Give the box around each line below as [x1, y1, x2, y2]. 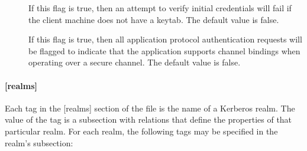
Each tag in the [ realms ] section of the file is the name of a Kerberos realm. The [5, 101, 295, 114]
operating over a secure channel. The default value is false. [28, 56, 241, 68]
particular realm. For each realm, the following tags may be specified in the [5, 124, 278, 137]
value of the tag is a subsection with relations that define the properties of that [5, 113, 292, 126]
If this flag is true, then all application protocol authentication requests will [28, 33, 302, 45]
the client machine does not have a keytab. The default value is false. [28, 13, 279, 25]
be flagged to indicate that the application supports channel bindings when [28, 44, 300, 57]
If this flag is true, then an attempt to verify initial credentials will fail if [28, 2, 292, 14]
